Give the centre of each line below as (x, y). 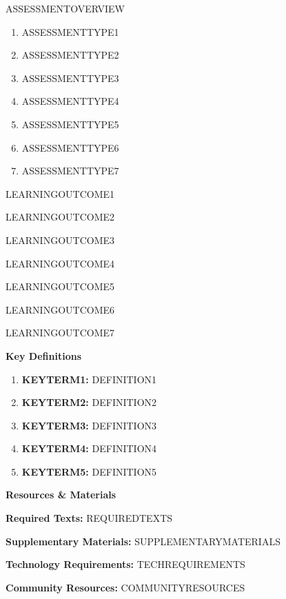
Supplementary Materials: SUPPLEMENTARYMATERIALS (143, 541)
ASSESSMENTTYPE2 (70, 55)
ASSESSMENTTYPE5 (70, 124)
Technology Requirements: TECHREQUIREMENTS (125, 564)
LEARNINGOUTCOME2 (60, 217)
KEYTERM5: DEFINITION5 (89, 471)
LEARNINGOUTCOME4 (60, 263)
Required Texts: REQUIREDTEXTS (89, 518)
